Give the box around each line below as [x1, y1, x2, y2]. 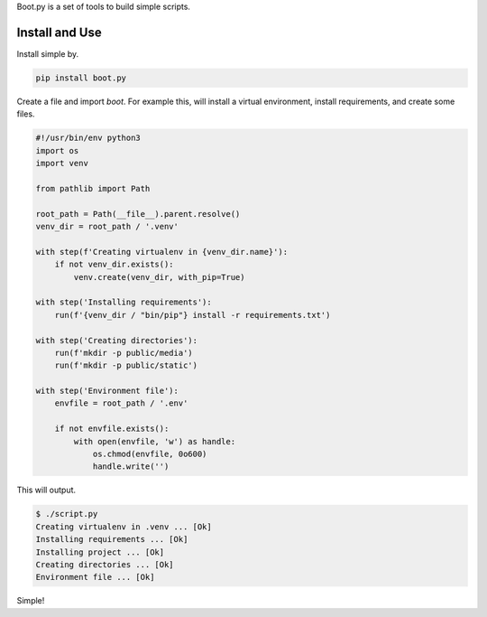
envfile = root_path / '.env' [54, 398, 188, 408]
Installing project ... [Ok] [35, 547, 165, 557]
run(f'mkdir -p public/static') [54, 360, 198, 370]
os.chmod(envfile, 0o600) [92, 449, 207, 460]
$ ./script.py [35, 509, 98, 519]
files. [16, 108, 35, 119]
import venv [35, 158, 89, 169]
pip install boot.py [35, 72, 126, 83]
